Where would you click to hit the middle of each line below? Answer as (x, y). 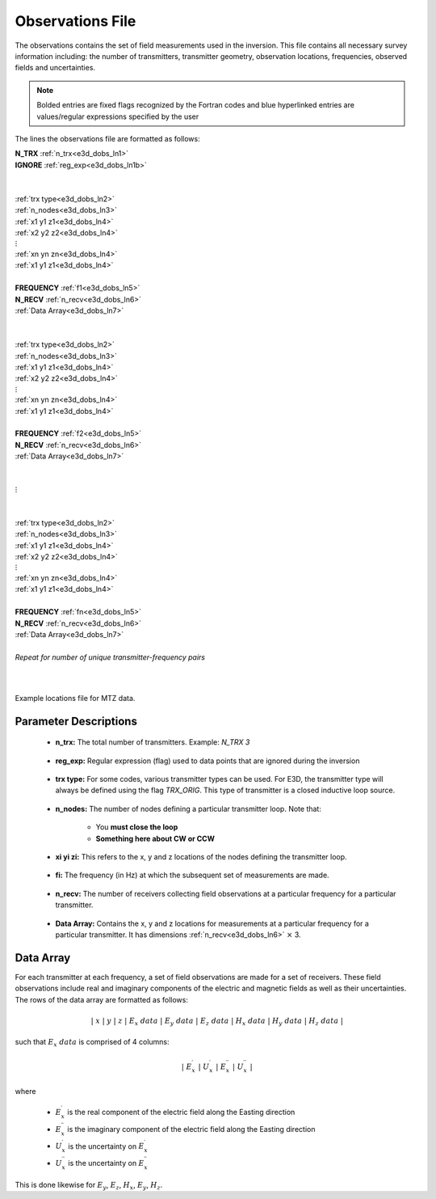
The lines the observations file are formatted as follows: (108, 138)
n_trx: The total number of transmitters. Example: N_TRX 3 (153, 742)
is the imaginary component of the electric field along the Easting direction (191, 1129)
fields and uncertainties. (55, 68)
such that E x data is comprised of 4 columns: (92, 1043)
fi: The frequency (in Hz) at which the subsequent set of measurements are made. (193, 875)
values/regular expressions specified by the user (118, 116)
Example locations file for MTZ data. (75, 698)
